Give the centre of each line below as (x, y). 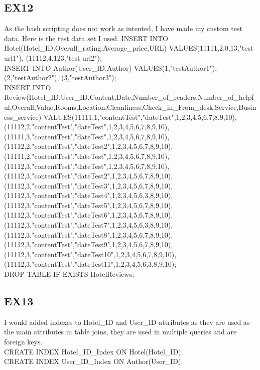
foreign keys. (23, 342)
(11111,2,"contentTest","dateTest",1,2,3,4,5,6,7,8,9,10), (87, 156)
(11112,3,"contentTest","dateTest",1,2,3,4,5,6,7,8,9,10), (87, 166)
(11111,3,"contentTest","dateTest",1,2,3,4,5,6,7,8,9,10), (87, 136)
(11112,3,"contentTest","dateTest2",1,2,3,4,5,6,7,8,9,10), (89, 176)
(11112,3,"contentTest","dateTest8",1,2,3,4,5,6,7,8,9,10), (89, 234)
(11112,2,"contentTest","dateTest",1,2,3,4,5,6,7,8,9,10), (87, 127)
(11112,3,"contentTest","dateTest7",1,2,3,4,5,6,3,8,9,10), (89, 225)
